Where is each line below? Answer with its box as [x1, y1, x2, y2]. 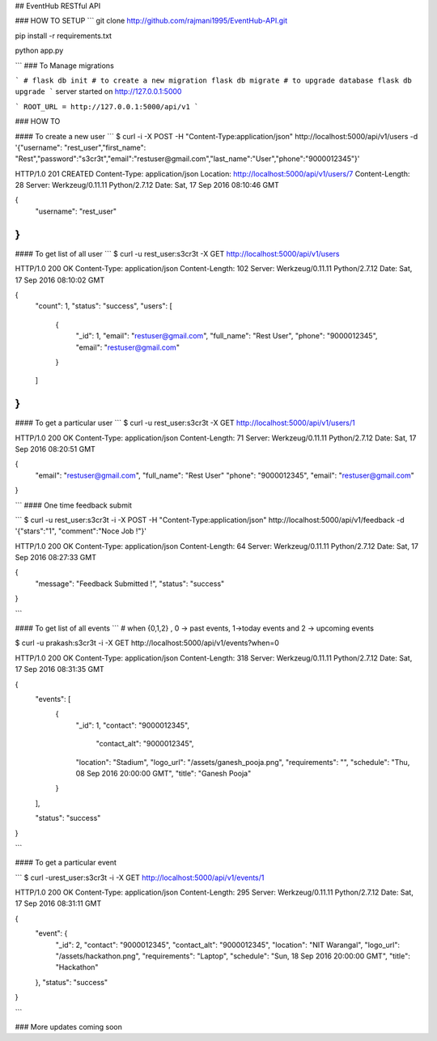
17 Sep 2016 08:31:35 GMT [15, 665, 104, 674]
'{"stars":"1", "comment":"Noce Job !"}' [15, 526, 147, 536]
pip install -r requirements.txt [15, 31, 112, 40]
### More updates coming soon [15, 1022, 123, 1031]
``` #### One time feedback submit [15, 500, 133, 510]
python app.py [15, 45, 64, 56]
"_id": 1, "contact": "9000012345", [75, 720, 190, 730]
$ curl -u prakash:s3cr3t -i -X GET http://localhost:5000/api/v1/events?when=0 [15, 638, 279, 648]
